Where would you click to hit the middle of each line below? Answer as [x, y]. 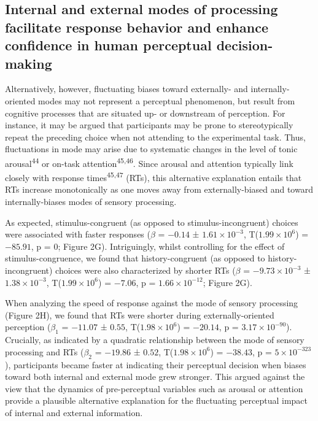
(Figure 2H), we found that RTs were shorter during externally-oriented [140, 315]
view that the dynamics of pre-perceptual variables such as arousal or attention [154, 388]
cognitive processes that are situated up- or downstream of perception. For [145, 113]
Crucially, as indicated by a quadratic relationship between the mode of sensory [155, 340]
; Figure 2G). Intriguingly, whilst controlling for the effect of [171, 246]
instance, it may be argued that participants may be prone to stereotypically [149, 125]
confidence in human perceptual [108, 45]
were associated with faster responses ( [78, 234]
